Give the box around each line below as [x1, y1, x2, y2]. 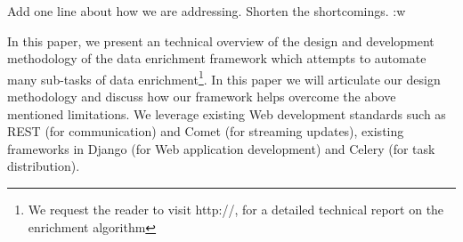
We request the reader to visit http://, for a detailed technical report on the [28, 200, 444, 218]
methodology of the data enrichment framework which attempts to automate [7, 49, 426, 68]
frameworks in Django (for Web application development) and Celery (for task [7, 139, 435, 157]
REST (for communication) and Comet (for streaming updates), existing [7, 122, 404, 141]
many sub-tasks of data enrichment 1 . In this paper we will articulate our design [7, 67, 441, 88]
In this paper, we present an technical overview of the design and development [7, 31, 435, 50]
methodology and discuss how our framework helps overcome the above [7, 87, 396, 106]
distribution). [7, 157, 80, 175]
